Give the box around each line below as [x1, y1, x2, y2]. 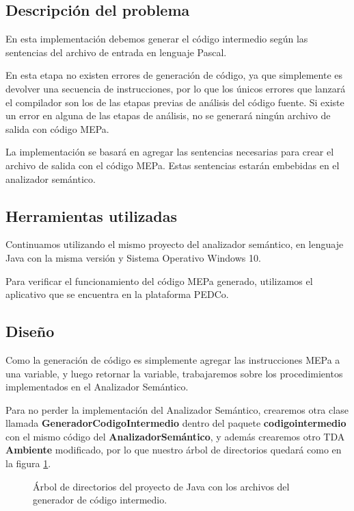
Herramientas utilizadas [5, 205, 178, 226]
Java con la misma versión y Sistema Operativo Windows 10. [5, 250, 261, 264]
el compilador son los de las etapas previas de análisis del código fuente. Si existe [5, 95, 344, 109]
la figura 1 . [5, 456, 51, 471]
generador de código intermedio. [33, 493, 167, 507]
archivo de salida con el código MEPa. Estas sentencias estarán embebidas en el [5, 158, 340, 172]
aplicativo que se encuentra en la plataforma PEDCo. [5, 287, 229, 301]
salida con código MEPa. [5, 121, 109, 136]
